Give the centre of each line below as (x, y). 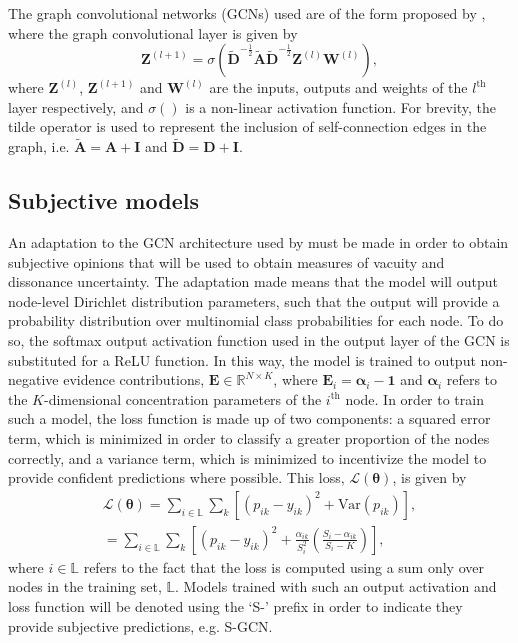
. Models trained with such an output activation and (336, 586)
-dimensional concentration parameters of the (183, 398)
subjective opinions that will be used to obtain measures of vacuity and (226, 261)
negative (33, 379)
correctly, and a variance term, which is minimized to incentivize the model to (247, 457)
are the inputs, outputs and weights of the (338, 87)
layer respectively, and (76, 106)
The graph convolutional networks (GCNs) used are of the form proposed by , (247, 13)
